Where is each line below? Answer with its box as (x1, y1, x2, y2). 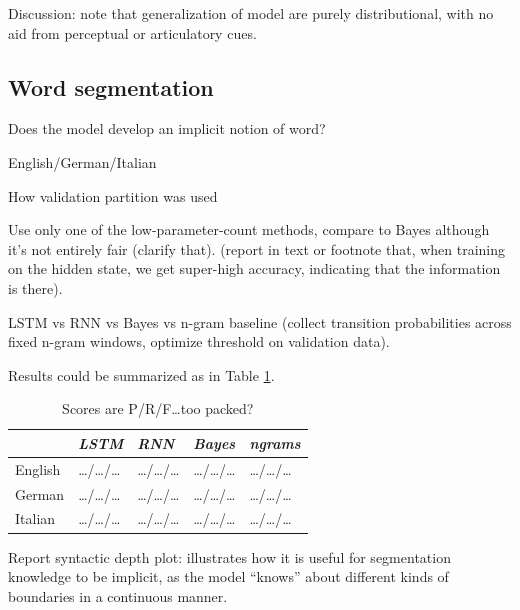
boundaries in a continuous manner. (8, 585, 228, 606)
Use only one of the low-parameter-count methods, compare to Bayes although (8, 219, 490, 240)
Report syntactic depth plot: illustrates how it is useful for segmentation (8, 546, 451, 567)
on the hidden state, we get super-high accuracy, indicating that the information (8, 258, 501, 279)
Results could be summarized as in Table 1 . (8, 364, 275, 385)
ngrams (249, 432, 301, 453)
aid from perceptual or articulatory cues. (8, 22, 257, 43)
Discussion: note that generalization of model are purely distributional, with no (8, 3, 494, 23)
